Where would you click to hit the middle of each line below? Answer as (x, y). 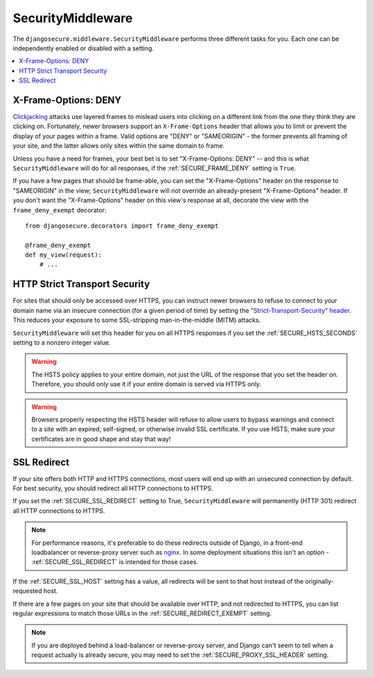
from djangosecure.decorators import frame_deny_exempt (122, 226)
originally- (319, 581)
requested (27, 591)
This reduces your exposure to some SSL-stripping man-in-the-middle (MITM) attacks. (137, 320)
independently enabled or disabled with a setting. (83, 48)
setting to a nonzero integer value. (62, 342)
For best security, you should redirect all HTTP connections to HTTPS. (113, 488)
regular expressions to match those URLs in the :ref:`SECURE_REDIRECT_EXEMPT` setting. (142, 613)
